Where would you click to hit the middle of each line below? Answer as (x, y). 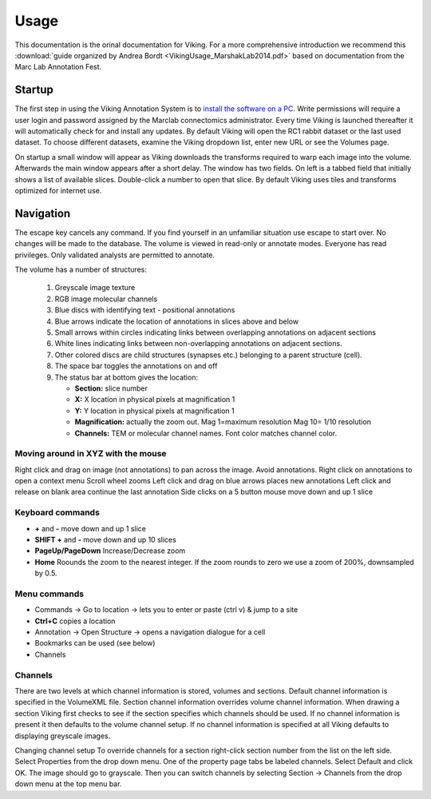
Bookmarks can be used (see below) (95, 643)
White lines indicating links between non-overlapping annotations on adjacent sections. (198, 344)
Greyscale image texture (95, 288)
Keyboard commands (57, 513)
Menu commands (49, 594)
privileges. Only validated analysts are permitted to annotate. (115, 255)
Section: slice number (111, 388)
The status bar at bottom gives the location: (127, 377)
